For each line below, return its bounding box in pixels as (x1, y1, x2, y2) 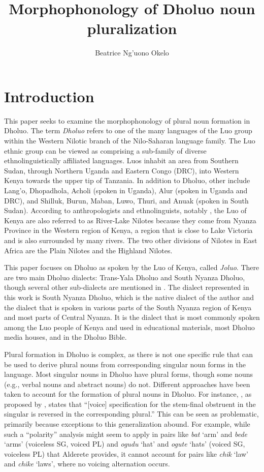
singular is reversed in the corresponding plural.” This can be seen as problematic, (4, 408, 259, 419)
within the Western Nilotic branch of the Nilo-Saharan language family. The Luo (4, 135, 255, 146)
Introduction (4, 85, 94, 106)
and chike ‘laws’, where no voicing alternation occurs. (4, 458, 170, 469)
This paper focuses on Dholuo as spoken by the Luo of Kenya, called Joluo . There (4, 262, 259, 273)
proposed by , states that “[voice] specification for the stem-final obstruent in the (4, 398, 256, 409)
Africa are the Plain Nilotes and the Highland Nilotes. (4, 245, 173, 255)
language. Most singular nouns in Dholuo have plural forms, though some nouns (4, 369, 253, 379)
